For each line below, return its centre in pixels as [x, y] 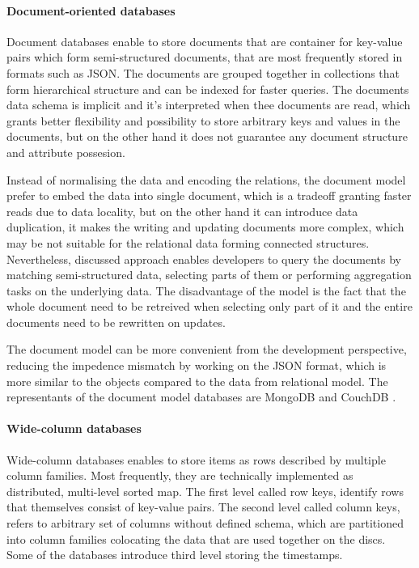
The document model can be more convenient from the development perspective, [207, 349]
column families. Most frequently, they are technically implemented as [180, 475]
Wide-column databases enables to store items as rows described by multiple [196, 459]
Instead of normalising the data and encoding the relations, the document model [206, 179]
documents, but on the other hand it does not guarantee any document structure [207, 136]
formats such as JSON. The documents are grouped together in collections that [203, 72]
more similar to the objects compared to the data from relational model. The [197, 381]
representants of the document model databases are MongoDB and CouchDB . [201, 397]
